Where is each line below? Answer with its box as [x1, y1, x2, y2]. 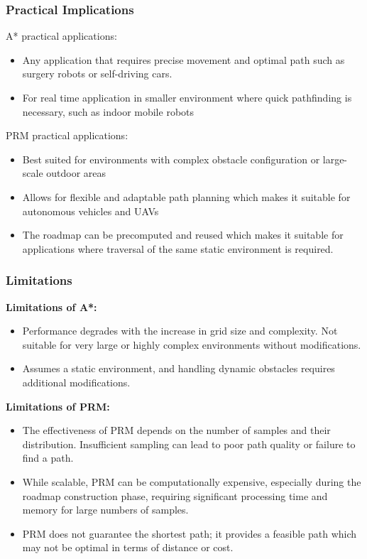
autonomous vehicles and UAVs [22, 203, 159, 218]
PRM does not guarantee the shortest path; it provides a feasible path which [22, 526, 357, 541]
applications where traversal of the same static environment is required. [22, 241, 334, 256]
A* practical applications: [6, 28, 117, 43]
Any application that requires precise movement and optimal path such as [22, 52, 345, 67]
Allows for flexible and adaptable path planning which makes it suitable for [22, 189, 351, 204]
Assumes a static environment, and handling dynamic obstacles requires [22, 361, 335, 376]
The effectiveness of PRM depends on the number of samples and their [22, 423, 331, 438]
